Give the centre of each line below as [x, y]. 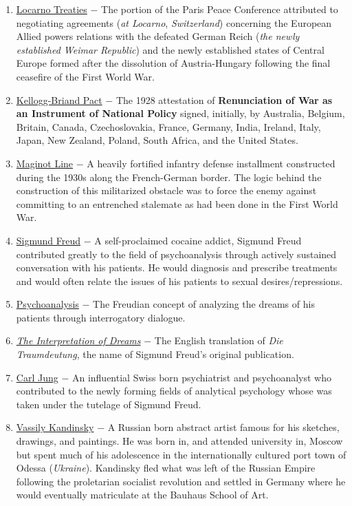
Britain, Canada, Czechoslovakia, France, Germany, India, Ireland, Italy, [168, 126]
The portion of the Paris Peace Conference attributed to [220, 9]
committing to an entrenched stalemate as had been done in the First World [177, 203]
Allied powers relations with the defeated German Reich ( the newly [158, 36]
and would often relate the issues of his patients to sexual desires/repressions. [179, 281]
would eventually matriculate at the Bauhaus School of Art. [142, 495]
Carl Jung [37, 377]
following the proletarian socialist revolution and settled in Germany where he [181, 481]
